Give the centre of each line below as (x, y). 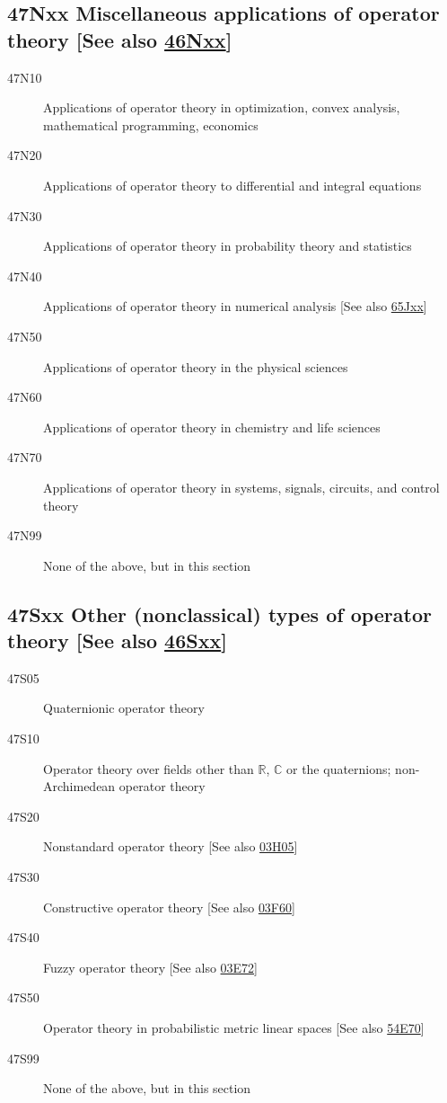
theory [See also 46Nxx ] (120, 39)
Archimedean (79, 786)
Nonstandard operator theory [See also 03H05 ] (171, 846)
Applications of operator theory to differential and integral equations (232, 185)
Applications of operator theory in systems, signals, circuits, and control (241, 487)
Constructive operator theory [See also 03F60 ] (169, 907)
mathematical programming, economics (151, 125)
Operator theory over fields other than (149, 768)
